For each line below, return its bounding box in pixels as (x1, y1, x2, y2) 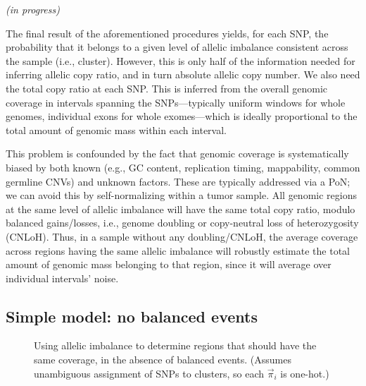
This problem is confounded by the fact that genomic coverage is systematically (6, 146, 349, 161)
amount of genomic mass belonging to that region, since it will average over (6, 257, 332, 272)
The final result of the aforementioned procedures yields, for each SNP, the (6, 25, 329, 40)
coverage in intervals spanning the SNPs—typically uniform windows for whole (6, 95, 346, 109)
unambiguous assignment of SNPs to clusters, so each (34, 366, 265, 380)
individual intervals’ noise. (6, 270, 119, 285)
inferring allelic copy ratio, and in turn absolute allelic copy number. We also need (6, 67, 360, 82)
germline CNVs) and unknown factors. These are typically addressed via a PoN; (6, 174, 351, 188)
